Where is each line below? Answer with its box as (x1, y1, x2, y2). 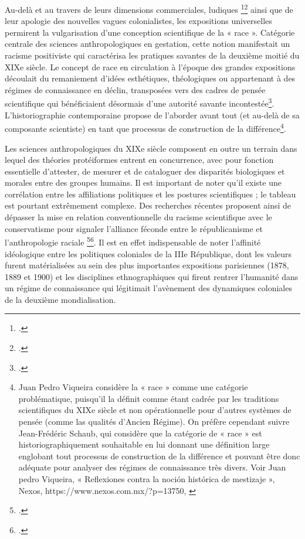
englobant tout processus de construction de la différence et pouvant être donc (18, 449, 300, 462)
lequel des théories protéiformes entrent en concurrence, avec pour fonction (5, 153, 274, 166)
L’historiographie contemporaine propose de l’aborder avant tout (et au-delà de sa (5, 108, 300, 121)
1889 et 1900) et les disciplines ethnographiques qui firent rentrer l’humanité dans (5, 270, 299, 282)
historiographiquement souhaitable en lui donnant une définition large (18, 438, 270, 451)
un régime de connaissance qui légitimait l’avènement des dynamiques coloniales (5, 282, 292, 294)
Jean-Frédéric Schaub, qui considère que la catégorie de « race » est (18, 427, 262, 439)
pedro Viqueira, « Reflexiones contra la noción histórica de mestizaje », (18, 473, 275, 485)
